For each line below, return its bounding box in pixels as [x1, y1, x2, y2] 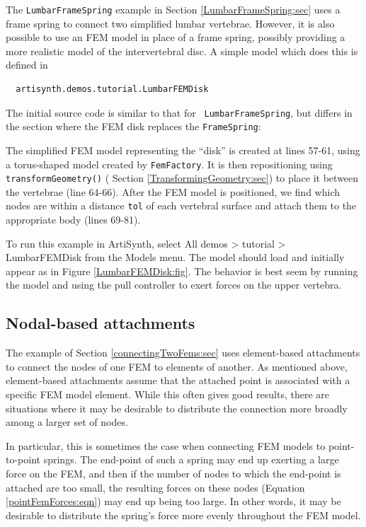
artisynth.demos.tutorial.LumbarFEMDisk [16, 84, 209, 95]
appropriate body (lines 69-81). [6, 212, 141, 227]
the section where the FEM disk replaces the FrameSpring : [6, 119, 261, 134]
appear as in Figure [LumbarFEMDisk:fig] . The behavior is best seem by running [6, 263, 358, 278]
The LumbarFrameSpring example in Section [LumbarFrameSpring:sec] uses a [6, 2, 341, 16]
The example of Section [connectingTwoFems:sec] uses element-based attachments [6, 345, 360, 360]
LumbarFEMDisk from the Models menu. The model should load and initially [6, 250, 345, 265]
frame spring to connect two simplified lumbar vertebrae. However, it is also [6, 16, 335, 30]
